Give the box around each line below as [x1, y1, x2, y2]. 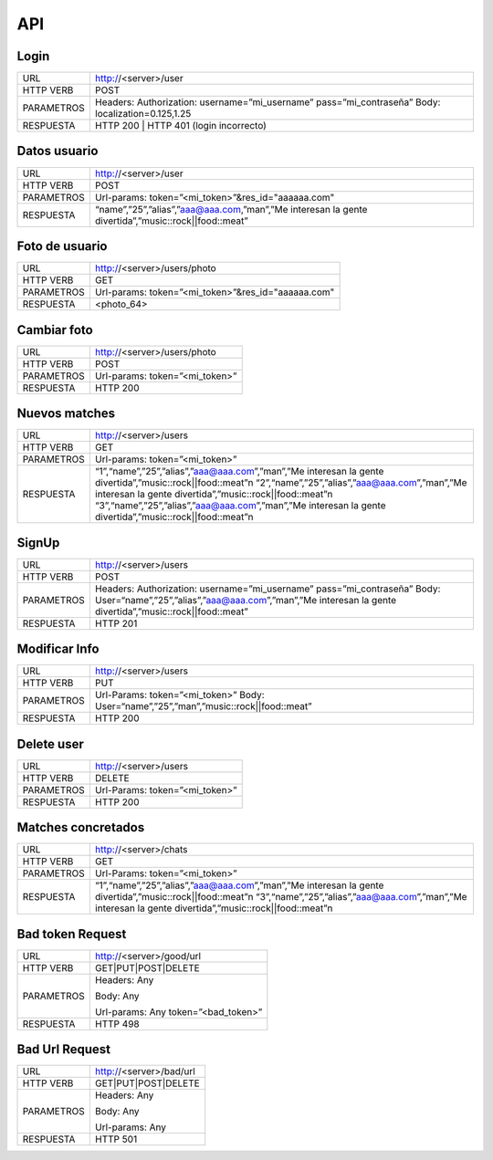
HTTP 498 [94, 1018, 141, 1030]
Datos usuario [16, 143, 99, 159]
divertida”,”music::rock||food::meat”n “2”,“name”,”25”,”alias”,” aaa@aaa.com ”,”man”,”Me [94, 476, 467, 489]
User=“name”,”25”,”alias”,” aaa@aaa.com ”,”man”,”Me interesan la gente [94, 593, 397, 606]
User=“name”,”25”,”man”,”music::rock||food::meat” [94, 700, 312, 713]
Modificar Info [16, 642, 100, 657]
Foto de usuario [16, 238, 108, 254]
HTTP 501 [94, 1133, 138, 1145]
